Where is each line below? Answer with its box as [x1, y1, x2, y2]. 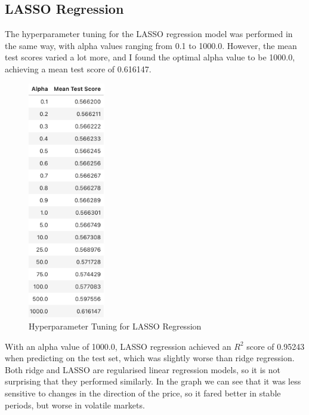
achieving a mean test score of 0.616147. [5, 62, 152, 75]
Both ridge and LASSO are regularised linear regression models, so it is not [5, 363, 280, 376]
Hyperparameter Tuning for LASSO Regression [29, 320, 202, 332]
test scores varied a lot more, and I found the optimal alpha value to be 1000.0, [5, 51, 295, 63]
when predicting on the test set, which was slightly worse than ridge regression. [5, 352, 295, 364]
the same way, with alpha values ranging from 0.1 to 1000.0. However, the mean [5, 39, 297, 51]
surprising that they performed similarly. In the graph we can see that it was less [5, 375, 301, 387]
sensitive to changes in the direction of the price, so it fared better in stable [5, 387, 281, 399]
